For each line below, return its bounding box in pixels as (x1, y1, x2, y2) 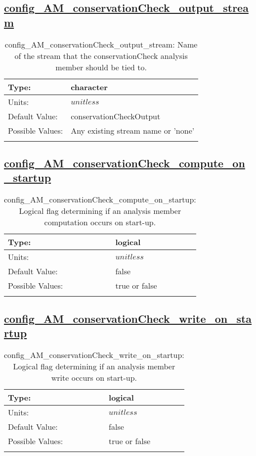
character (71, 81, 108, 93)
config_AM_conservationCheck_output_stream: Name (4, 38, 198, 50)
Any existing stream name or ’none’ (71, 124, 195, 136)
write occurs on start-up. (51, 371, 137, 383)
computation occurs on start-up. (44, 216, 156, 228)
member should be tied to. (55, 61, 147, 73)
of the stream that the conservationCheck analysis (14, 50, 188, 61)
